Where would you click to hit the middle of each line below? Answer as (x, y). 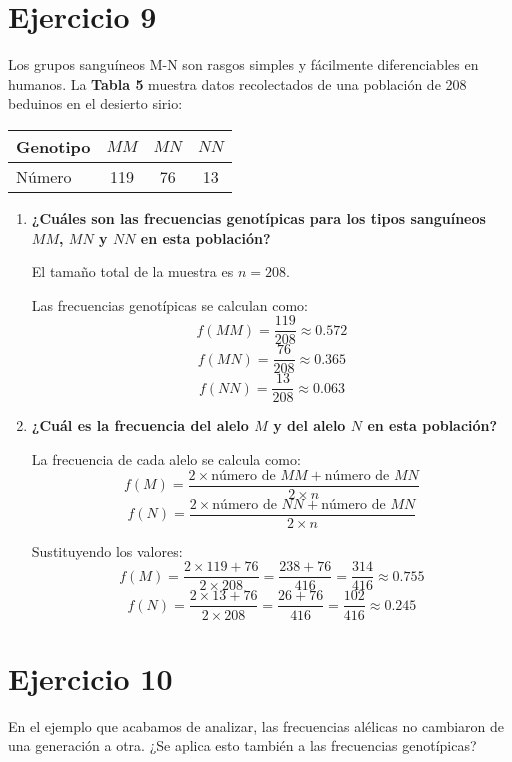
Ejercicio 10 (90, 677)
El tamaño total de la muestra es (132, 271)
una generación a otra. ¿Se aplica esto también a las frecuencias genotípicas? (242, 745)
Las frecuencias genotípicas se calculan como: (170, 304)
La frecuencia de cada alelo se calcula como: (166, 459)
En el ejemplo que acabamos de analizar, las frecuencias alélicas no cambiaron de (256, 725)
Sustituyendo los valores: (107, 550)
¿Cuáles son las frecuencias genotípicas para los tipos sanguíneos (258, 217)
